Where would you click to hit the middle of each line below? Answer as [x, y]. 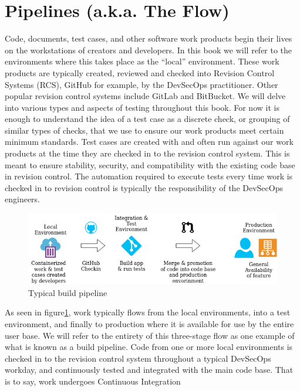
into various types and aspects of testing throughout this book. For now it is [142, 107]
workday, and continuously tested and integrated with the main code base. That [149, 370]
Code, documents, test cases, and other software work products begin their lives [149, 38]
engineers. [23, 199]
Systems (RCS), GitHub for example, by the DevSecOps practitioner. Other [141, 84]
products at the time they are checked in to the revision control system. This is [147, 153]
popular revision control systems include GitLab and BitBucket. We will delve [145, 96]
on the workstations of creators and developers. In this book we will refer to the [149, 50]
